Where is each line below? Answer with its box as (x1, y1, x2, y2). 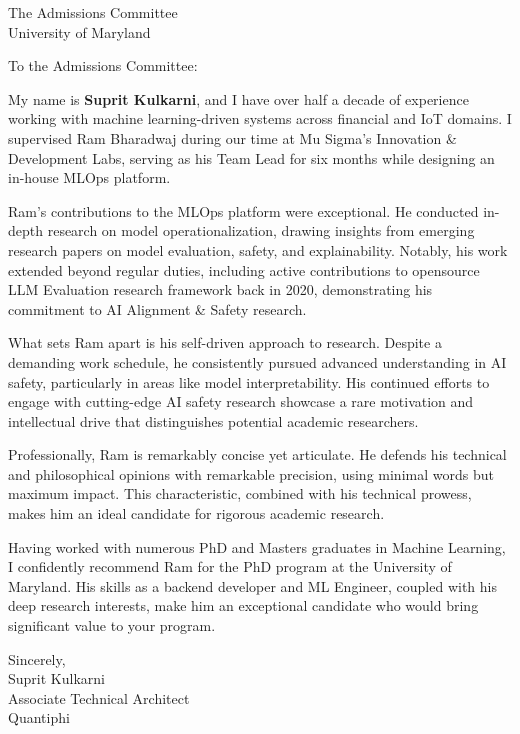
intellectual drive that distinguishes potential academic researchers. (8, 410, 419, 431)
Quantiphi (8, 707, 70, 728)
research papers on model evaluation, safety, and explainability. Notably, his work (8, 239, 508, 260)
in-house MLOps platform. (8, 167, 171, 188)
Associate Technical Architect (8, 687, 190, 708)
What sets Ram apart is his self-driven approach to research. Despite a (8, 332, 442, 353)
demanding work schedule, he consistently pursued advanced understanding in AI (8, 351, 507, 372)
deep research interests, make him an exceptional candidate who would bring (8, 595, 479, 616)
